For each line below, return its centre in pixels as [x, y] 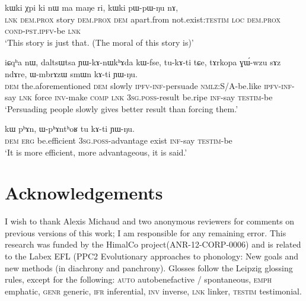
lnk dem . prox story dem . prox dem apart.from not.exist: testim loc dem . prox [143, 19]
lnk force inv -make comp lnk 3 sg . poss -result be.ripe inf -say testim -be [146, 97]
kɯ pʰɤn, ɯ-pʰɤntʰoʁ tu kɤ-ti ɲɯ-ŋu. [70, 129]
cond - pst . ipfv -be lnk [43, 31]
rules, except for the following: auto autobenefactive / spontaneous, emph [138, 279]
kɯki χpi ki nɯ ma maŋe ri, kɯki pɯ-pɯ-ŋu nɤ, [92, 7]
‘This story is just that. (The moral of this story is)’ [99, 42]
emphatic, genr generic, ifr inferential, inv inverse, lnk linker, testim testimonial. [153, 291]
